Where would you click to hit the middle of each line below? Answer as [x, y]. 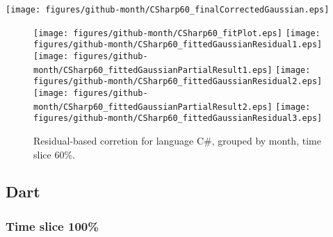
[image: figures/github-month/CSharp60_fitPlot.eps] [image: [177, 33]
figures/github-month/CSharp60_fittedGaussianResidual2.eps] [178, 82]
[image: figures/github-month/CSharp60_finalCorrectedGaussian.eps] [168, 10]
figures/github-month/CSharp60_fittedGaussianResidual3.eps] [178, 119]
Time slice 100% [52, 226]
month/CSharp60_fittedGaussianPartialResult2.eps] [153, 107]
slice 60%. [54, 154]
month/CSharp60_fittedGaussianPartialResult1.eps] [153, 70]
